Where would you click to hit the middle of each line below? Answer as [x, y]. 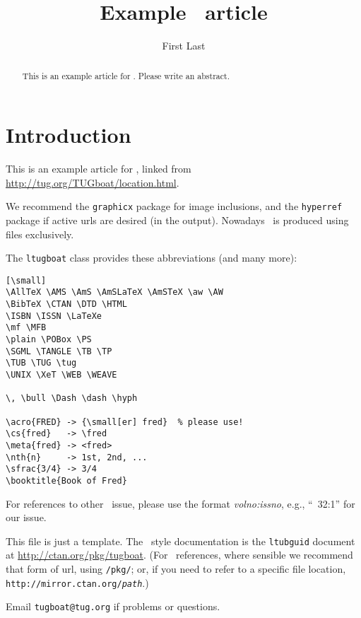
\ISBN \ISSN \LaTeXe [54, 316]
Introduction [69, 135]
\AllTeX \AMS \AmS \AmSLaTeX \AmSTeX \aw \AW [114, 292]
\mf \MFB [26, 328]
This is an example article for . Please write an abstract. [126, 75]
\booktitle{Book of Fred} [66, 480]
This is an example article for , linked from [99, 169]
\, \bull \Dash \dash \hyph [72, 398]
